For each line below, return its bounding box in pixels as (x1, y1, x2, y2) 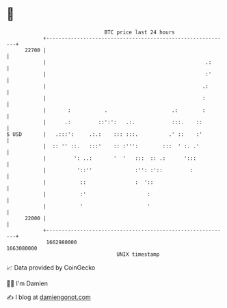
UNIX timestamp (116, 250, 160, 258)
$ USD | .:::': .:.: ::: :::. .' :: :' (6, 130, 203, 138)
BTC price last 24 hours (104, 29, 175, 36)
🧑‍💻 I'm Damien (6, 279, 49, 287)
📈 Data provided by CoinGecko (6, 263, 96, 272)
